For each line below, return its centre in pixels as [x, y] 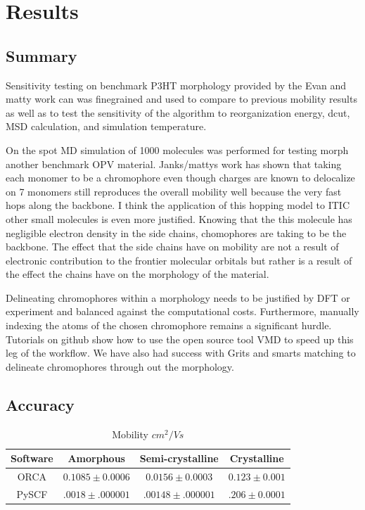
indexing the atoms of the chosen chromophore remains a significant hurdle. [169, 325]
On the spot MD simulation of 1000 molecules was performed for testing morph [177, 149]
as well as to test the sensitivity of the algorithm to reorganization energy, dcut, [178, 112]
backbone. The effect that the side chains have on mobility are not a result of [172, 247]
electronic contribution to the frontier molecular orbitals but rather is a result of [179, 260]
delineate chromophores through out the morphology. [120, 366]
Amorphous [96, 458]
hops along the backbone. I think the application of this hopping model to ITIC [178, 205]
